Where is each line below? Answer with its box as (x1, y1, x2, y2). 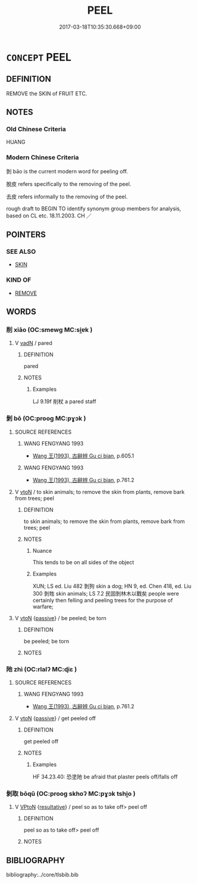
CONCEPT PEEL (6, 50, 71, 64)
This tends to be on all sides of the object (32, 558, 135, 566)
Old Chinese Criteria (6, 125, 67, 133)
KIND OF (6, 276, 32, 284)
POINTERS (6, 230, 46, 240)
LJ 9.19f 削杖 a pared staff (32, 398, 96, 405)
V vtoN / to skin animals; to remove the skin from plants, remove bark (14, 488, 185, 495)
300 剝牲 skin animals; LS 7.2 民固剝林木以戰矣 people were (32, 590, 180, 597)
